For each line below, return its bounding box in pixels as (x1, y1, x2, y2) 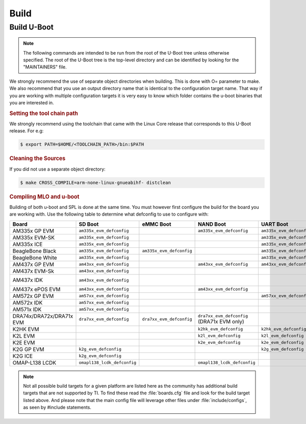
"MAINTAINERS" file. (23, 64, 67, 70)
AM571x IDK (12, 305, 42, 313)
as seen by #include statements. (23, 404, 92, 411)
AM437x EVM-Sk (12, 267, 55, 274)
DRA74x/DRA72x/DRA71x (12, 312, 73, 319)
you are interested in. (9, 100, 54, 106)
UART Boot (261, 220, 288, 227)
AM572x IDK (12, 299, 43, 306)
